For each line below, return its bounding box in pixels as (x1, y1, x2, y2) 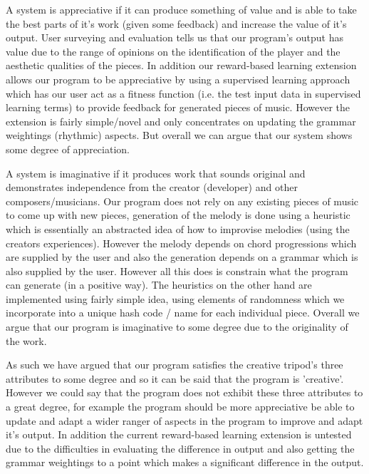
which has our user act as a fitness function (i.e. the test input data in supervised (6, 86, 361, 101)
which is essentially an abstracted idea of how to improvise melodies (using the (6, 221, 350, 236)
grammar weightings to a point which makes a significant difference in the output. (6, 455, 364, 470)
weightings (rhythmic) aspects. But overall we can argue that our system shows (6, 128, 353, 143)
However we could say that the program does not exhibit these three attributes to (6, 385, 363, 400)
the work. (6, 333, 47, 348)
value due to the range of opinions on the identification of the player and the (6, 43, 341, 58)
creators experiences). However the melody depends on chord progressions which (6, 235, 357, 250)
